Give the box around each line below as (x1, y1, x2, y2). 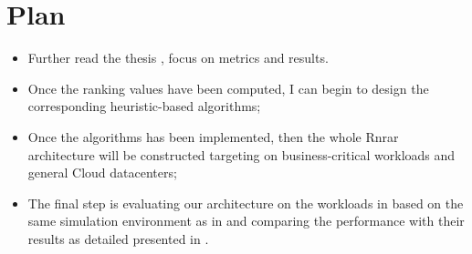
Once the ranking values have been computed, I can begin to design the (27, 78, 429, 97)
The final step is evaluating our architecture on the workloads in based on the (27, 193, 464, 212)
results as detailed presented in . (27, 229, 209, 248)
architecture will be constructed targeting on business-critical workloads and (27, 145, 456, 164)
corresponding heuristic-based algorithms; (27, 97, 261, 116)
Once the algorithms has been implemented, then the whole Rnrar (27, 127, 399, 146)
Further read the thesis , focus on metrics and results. (27, 48, 329, 67)
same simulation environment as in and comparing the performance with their (27, 211, 465, 230)
